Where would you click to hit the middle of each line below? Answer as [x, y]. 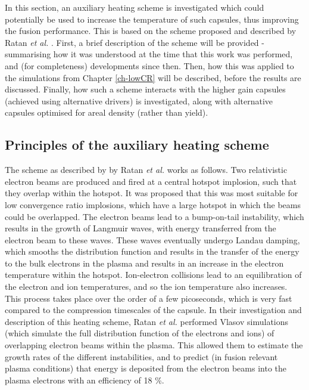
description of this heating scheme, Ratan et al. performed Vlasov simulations [147, 321]
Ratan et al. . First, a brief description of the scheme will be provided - [135, 42]
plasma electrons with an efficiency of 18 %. [85, 380]
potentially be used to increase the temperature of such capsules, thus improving [152, 19]
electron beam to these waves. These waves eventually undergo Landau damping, [152, 239]
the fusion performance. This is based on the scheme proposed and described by [151, 31]
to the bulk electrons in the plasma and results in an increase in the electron [144, 263]
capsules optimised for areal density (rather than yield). [107, 112]
